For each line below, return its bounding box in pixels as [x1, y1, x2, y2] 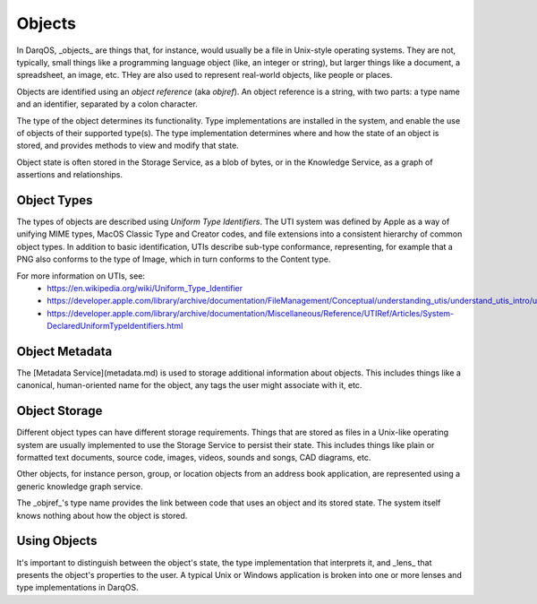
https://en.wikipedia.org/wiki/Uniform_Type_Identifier [47, 282, 243, 293]
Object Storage [16, 403, 103, 418]
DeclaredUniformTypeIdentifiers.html [47, 321, 183, 332]
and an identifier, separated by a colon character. [16, 99, 199, 109]
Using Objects [16, 533, 98, 548]
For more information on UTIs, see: [16, 270, 146, 281]
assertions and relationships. [16, 169, 124, 180]
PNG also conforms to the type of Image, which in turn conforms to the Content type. [16, 254, 331, 264]
